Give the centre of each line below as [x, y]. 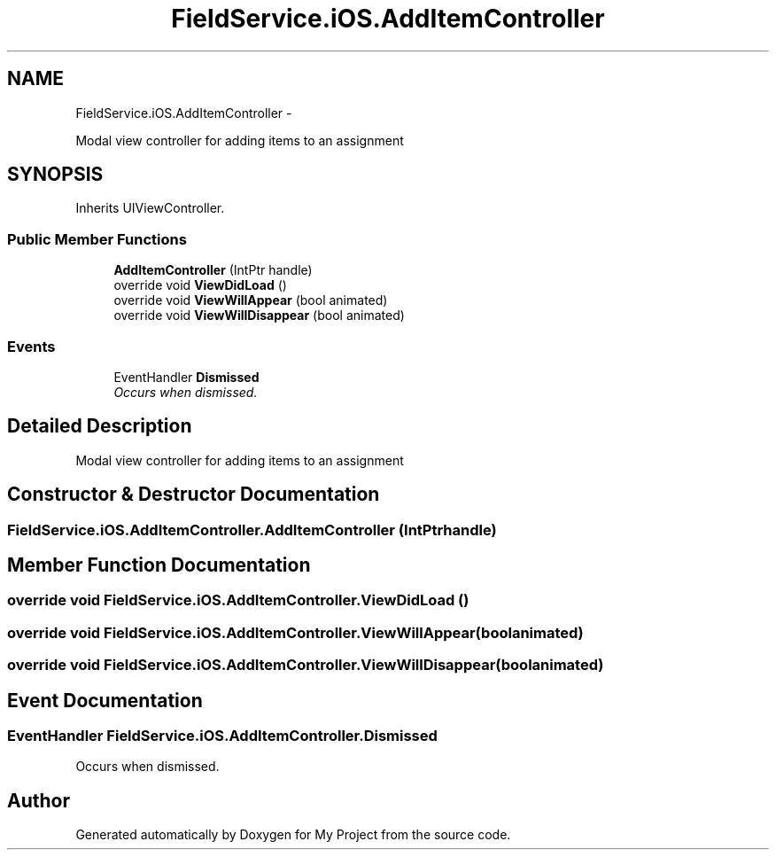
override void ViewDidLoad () [200, 285]
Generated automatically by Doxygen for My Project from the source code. [293, 835]
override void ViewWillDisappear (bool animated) [259, 316]
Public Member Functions [97, 239]
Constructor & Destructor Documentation [194, 495]
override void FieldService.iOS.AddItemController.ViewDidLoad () [238, 600]
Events [31, 346]
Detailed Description [100, 426]
